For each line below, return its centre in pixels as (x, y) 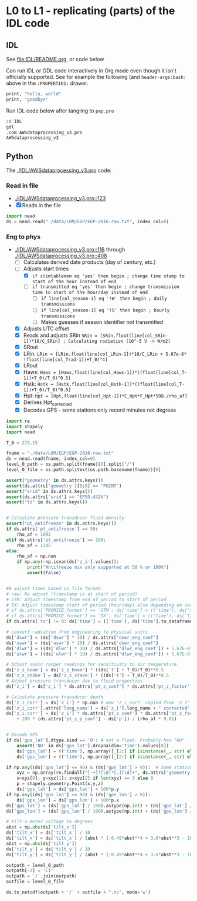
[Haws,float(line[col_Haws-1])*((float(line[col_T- (123, 372)
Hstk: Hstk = (38, 383)
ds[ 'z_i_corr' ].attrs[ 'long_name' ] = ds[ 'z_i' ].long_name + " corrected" (98, 708)
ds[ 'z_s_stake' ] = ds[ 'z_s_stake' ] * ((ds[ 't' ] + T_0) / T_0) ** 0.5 (87, 675)
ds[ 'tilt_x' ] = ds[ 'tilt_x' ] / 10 (48, 833)
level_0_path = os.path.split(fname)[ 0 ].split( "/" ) (70, 464)
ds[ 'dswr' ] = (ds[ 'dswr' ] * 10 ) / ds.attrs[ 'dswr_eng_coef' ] (82, 637)
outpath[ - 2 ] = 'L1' (30, 871)
